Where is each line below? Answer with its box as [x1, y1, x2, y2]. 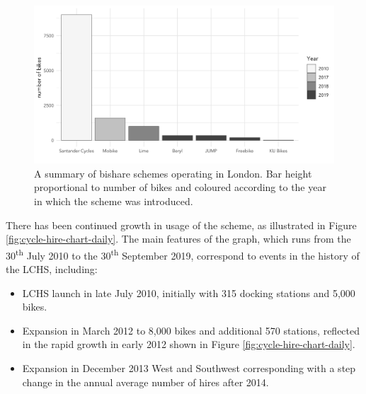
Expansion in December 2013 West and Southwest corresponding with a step [22, 360, 356, 375]
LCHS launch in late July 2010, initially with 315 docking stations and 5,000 [22, 285, 355, 300]
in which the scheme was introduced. [34, 193, 193, 208]
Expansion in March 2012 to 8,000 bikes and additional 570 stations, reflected [22, 323, 360, 337]
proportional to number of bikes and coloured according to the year [34, 180, 326, 195]
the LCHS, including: [6, 261, 98, 276]
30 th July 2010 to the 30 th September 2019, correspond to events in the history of [6, 245, 360, 262]
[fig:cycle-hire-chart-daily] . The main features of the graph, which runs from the [6, 231, 351, 246]
